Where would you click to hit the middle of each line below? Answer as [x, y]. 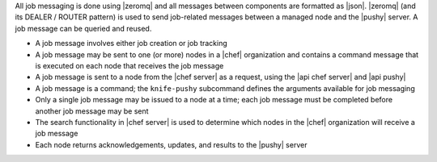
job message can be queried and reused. [83, 28]
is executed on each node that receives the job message [129, 65]
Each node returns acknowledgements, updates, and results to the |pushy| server [171, 144]
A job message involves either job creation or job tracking [132, 44]
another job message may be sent [92, 111]
